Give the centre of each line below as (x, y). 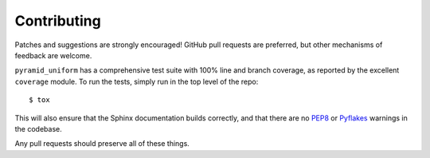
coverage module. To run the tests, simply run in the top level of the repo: (137, 81)
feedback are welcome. (53, 55)
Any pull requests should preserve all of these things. (102, 144)
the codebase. (39, 128)
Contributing (58, 21)
